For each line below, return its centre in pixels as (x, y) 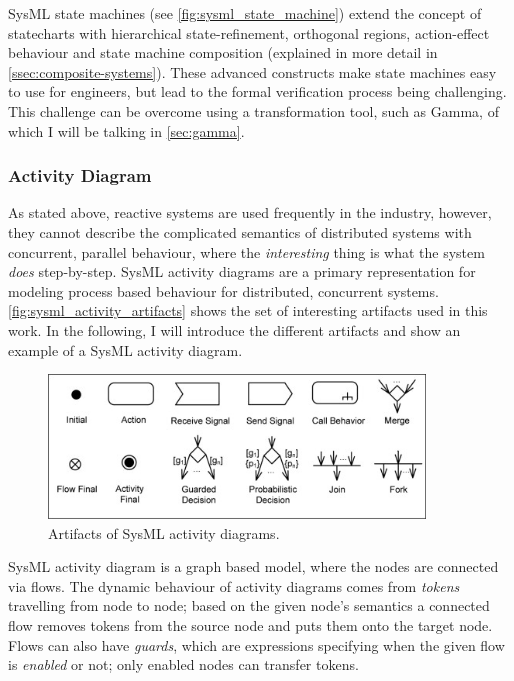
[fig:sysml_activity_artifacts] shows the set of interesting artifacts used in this (248, 310)
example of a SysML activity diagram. (125, 349)
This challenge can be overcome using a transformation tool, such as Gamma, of (253, 110)
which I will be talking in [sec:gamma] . (126, 130)
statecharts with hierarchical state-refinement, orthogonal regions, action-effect (249, 32)
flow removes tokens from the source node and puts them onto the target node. (250, 624)
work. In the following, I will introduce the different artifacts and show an (234, 329)
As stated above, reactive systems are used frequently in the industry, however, (250, 212)
